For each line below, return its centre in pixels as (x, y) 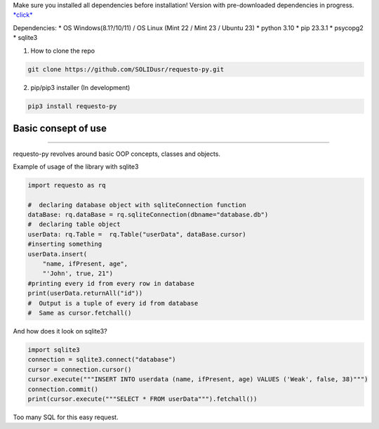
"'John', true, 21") (78, 273)
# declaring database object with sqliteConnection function (137, 205)
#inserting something (65, 244)
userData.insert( (58, 254)
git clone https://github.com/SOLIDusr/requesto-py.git (126, 69)
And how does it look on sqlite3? (60, 331)
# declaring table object (74, 224)
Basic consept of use (60, 128)
